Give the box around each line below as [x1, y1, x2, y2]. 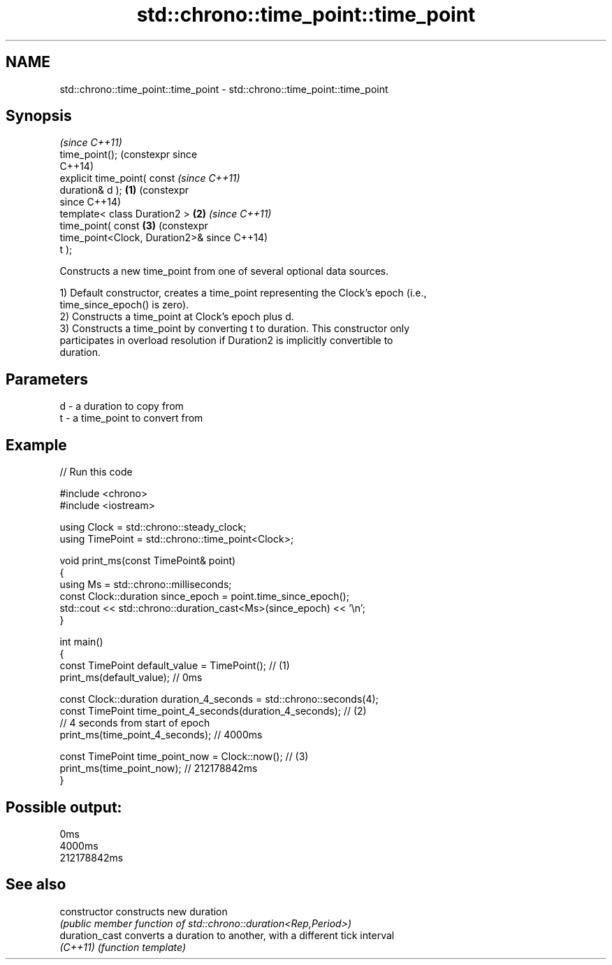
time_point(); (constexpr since [59, 148, 198, 161]
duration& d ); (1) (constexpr [59, 184, 189, 196]
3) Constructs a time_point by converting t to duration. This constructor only [59, 322, 410, 335]
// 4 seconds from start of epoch [59, 717, 210, 729]
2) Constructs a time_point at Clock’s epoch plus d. [59, 310, 294, 323]
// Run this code [59, 466, 133, 478]
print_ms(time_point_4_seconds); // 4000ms [59, 729, 263, 741]
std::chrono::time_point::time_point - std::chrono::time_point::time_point [59, 83, 388, 95]
